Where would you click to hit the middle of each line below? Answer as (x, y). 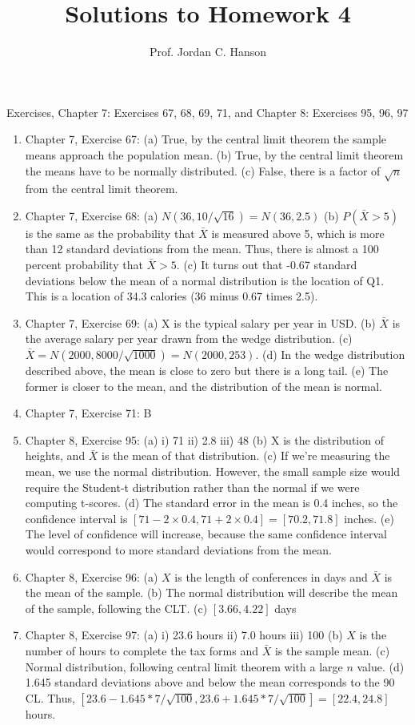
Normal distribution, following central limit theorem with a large (184, 666)
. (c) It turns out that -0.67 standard (267, 265)
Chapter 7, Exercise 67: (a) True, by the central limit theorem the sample (206, 139)
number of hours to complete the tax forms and (142, 650)
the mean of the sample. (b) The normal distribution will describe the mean (211, 592)
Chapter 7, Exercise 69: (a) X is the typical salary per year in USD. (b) (200, 322)
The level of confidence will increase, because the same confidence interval (206, 534)
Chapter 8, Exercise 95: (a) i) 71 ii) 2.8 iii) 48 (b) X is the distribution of (204, 439)
